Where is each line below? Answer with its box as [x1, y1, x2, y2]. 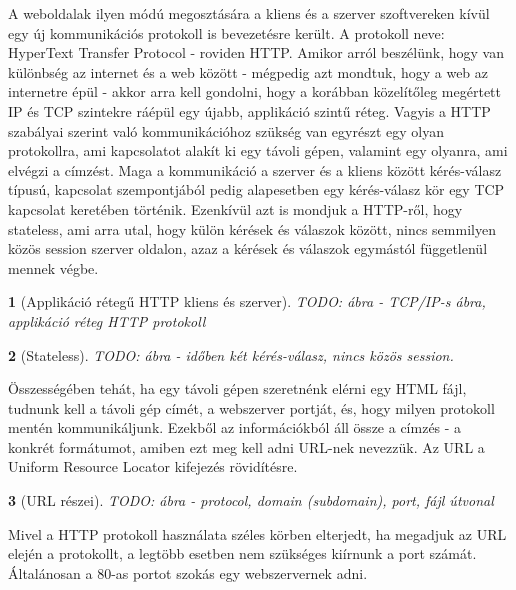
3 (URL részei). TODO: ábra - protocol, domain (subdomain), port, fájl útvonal [8, 490, 494, 511]
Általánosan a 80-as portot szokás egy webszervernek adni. [8, 562, 368, 583]
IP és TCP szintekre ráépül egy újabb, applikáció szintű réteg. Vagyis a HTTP [8, 100, 491, 121]
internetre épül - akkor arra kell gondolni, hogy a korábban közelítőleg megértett [8, 81, 502, 102]
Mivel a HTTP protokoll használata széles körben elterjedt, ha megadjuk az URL [8, 523, 507, 544]
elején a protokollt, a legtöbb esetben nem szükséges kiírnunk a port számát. [8, 543, 477, 564]
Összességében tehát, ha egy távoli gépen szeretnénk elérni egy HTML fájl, [8, 378, 467, 399]
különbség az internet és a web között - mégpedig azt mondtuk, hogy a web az [8, 61, 489, 82]
